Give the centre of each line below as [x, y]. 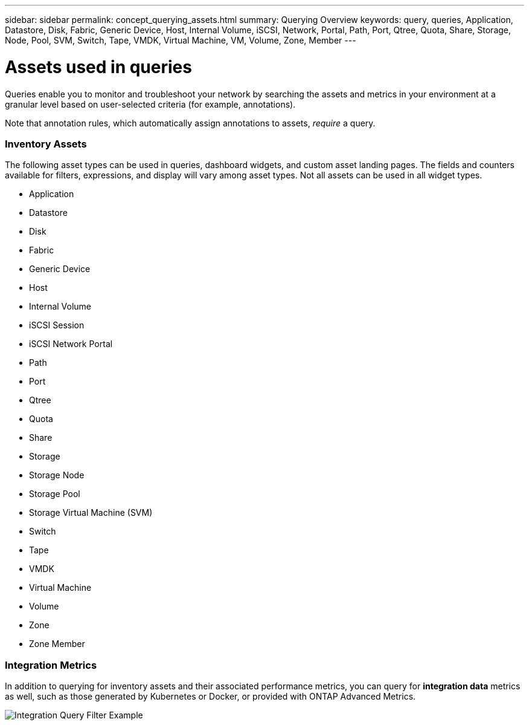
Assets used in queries [98, 67]
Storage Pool [55, 494]
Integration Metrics [51, 665]
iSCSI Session [57, 325]
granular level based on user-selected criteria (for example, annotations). [150, 104]
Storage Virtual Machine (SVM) [91, 513]
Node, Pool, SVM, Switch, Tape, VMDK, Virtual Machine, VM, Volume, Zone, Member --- [181, 40]
